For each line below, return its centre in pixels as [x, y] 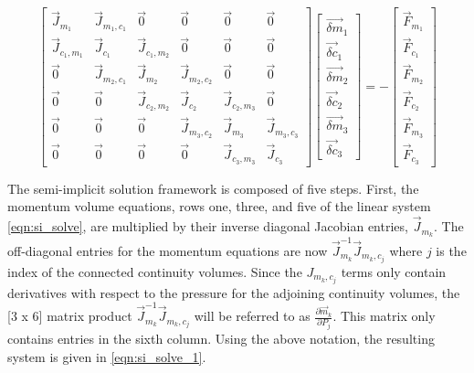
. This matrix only [384, 316]
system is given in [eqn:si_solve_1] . [107, 356]
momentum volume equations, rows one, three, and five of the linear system [219, 206]
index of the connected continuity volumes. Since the [155, 271]
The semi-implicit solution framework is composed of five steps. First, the [213, 188]
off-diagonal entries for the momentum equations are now [168, 250]
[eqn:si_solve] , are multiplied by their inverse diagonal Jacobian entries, [208, 226]
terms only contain [394, 271]
